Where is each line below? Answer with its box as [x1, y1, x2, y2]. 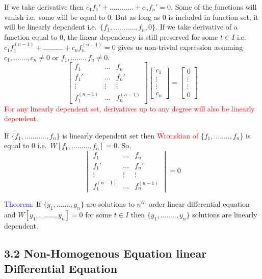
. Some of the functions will [171, 2, 257, 12]
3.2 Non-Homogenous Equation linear [4, 245, 207, 261]
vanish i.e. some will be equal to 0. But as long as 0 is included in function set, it [4, 11, 258, 22]
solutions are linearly [192, 209, 257, 220]
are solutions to [86, 199, 135, 209]
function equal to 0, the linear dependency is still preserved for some [4, 31, 218, 42]
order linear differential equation [148, 199, 250, 209]
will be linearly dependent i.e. [4, 21, 97, 32]
